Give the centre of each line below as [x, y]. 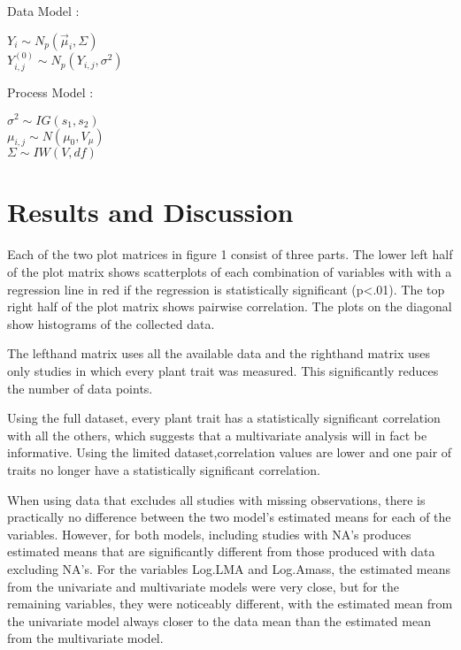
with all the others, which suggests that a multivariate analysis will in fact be [217, 435]
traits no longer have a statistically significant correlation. [164, 469]
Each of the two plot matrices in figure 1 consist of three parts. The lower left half [230, 254]
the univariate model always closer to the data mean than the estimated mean [219, 620]
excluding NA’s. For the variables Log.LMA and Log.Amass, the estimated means [229, 568]
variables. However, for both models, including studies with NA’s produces [209, 534]
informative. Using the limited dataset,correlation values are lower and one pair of [230, 452]
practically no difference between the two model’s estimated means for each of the [229, 517]
